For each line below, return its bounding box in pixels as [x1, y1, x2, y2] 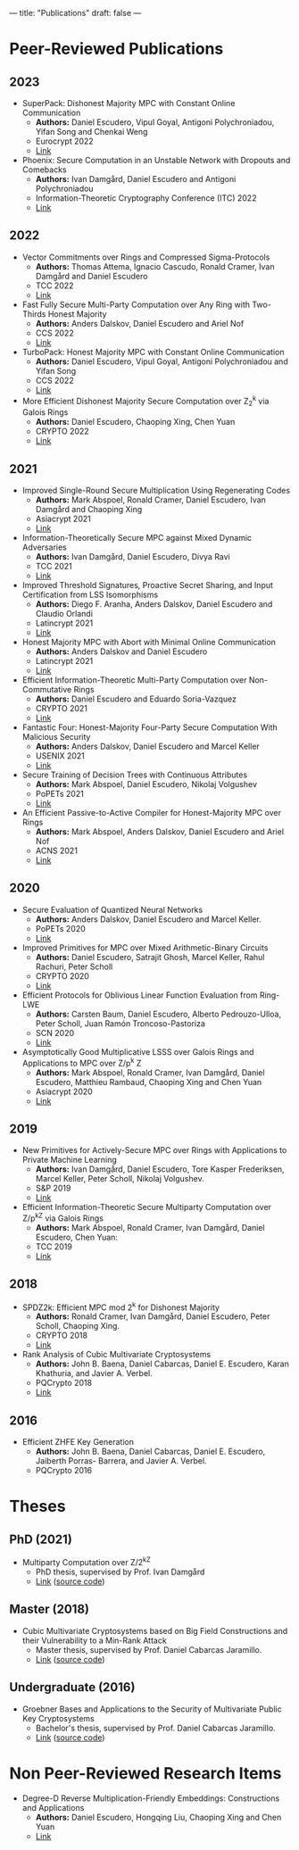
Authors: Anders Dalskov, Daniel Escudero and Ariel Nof [35, 318, 245, 328]
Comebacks [21, 164, 67, 175]
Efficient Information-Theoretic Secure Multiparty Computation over [21, 1202, 272, 1213]
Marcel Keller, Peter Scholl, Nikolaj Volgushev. [35, 1174, 204, 1184]
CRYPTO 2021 [35, 703, 87, 714]
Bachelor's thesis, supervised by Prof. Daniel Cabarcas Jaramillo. [35, 1722, 276, 1733]
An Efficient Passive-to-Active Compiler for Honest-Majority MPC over [21, 808, 281, 818]
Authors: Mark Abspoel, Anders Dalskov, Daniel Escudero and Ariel [35, 826, 284, 837]
